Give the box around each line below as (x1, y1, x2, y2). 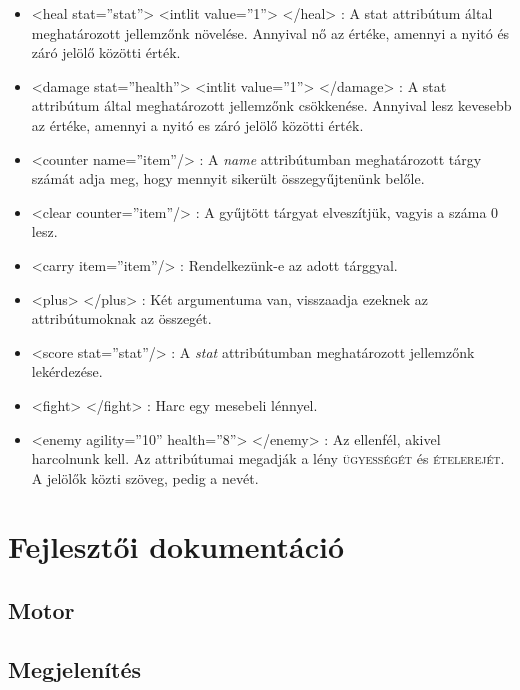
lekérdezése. (31, 361, 103, 382)
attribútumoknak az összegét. (31, 308, 212, 329)
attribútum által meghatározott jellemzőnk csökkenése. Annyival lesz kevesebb (31, 95, 512, 116)
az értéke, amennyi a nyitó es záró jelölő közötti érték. (31, 114, 364, 135)
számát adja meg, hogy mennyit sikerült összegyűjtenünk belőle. (31, 168, 425, 189)
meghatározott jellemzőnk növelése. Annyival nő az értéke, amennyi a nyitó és (31, 22, 510, 43)
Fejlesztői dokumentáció (8, 526, 345, 567)
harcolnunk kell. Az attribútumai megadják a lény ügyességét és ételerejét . (31, 448, 505, 469)
